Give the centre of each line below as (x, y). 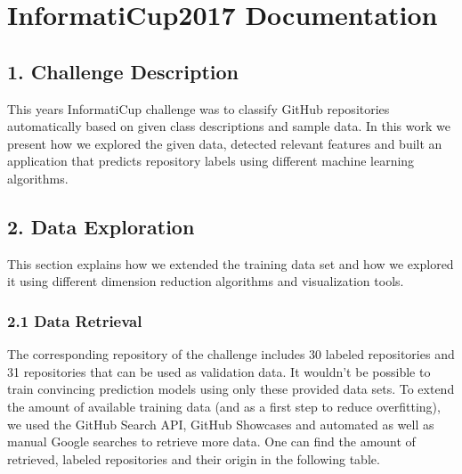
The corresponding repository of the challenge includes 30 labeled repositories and (231, 354)
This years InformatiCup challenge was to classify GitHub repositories (199, 108)
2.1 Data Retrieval (75, 320)
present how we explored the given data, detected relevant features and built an (225, 143)
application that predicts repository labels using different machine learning (211, 161)
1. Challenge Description (123, 71)
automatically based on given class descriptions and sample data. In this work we (229, 126)
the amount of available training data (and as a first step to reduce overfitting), (224, 406)
